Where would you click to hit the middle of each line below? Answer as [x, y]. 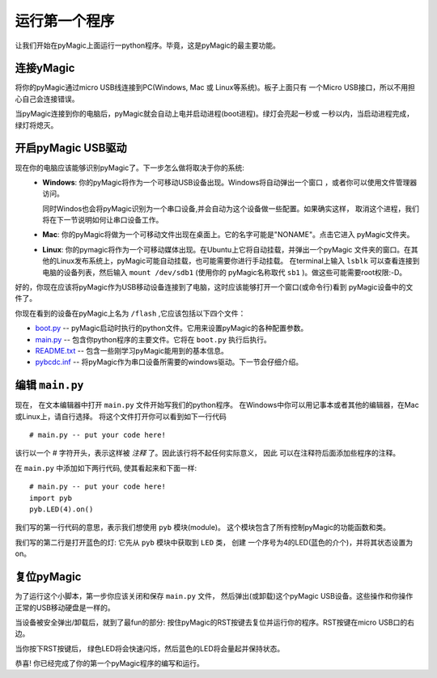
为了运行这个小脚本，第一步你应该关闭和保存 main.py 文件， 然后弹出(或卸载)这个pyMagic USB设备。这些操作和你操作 [214, 596]
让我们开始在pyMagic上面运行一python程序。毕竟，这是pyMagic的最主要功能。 [148, 45]
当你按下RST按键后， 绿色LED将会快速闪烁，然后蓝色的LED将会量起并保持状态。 [150, 648]
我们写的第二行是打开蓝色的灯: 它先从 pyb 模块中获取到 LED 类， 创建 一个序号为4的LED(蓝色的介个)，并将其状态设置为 [214, 542]
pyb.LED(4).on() [62, 509]
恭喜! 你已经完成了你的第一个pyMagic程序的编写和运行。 [109, 663]
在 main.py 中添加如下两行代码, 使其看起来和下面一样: [106, 468]
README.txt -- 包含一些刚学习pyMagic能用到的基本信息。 [132, 351]
